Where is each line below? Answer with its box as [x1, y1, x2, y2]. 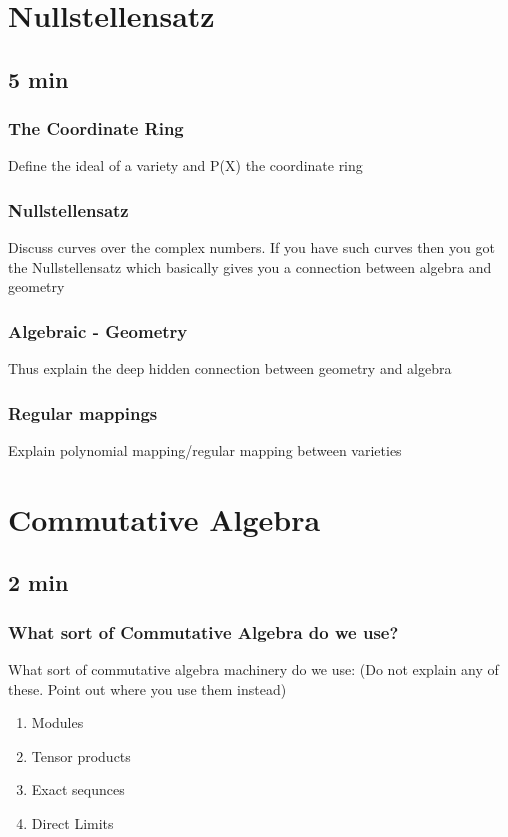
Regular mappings [8, 400, 158, 425]
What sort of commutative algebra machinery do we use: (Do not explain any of [8, 658, 499, 679]
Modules [31, 712, 84, 733]
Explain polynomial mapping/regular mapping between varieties [8, 440, 402, 460]
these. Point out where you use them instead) [8, 678, 287, 699]
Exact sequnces [31, 779, 125, 800]
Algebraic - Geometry [8, 318, 188, 343]
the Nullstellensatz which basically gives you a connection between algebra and [8, 256, 492, 277]
